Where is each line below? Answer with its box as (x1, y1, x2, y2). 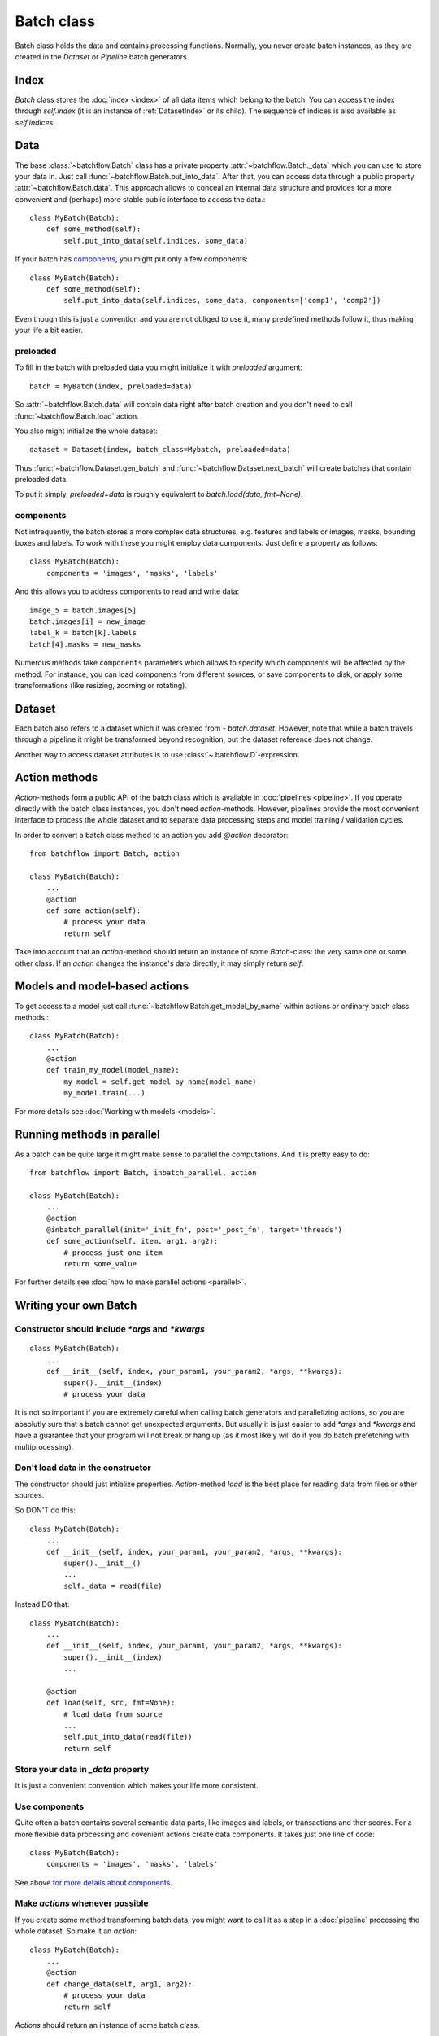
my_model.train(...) (63, 1088, 146, 1098)
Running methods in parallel (15, 1128, 160, 1142)
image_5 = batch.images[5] (29, 605, 137, 615)
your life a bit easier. (15, 326, 83, 336)
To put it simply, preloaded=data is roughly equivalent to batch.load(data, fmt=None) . (15, 489, 303, 499)
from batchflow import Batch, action (29, 849, 180, 858)
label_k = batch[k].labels (29, 628, 137, 638)
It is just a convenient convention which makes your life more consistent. (15, 1780, 259, 1791)
